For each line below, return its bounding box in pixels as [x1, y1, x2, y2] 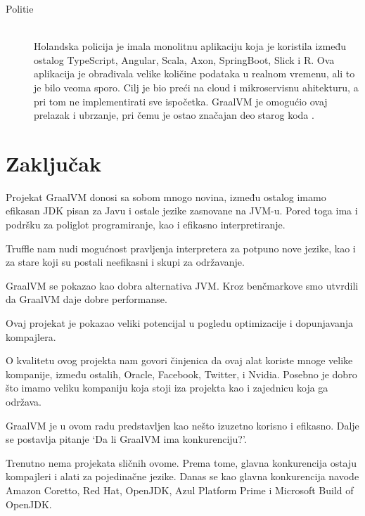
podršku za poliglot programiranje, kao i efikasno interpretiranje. [6, 217, 286, 232]
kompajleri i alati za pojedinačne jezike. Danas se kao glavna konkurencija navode [6, 469, 359, 484]
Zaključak [6, 148, 101, 177]
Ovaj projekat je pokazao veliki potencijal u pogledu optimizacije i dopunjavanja [6, 316, 354, 330]
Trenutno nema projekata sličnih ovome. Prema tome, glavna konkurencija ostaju [6, 455, 357, 470]
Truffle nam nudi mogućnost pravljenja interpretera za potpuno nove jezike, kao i [6, 240, 356, 255]
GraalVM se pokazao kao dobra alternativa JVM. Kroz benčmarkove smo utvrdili [6, 278, 359, 292]
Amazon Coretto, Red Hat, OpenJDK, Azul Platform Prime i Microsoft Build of [6, 482, 354, 497]
